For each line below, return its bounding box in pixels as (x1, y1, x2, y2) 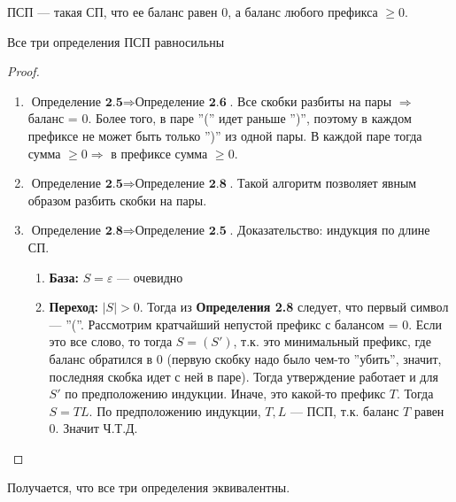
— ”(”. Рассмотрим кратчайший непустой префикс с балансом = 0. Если (49, 314, 442, 333)
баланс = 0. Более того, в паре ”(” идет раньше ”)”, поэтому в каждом (27, 109, 412, 127)
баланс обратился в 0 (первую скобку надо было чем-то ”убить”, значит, (49, 349, 442, 367)
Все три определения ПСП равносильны (7, 32, 225, 50)
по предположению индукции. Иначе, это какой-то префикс (65, 384, 386, 403)
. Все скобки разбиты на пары (229, 91, 392, 110)
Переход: (49, 297, 99, 316)
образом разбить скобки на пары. (27, 190, 207, 209)
